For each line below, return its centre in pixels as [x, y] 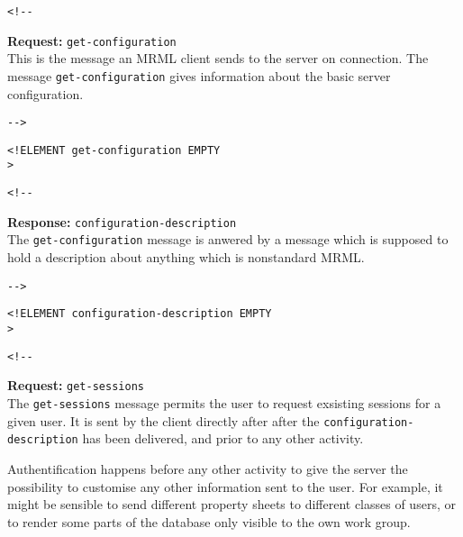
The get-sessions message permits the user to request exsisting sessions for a [224, 402]
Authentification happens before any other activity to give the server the [208, 468]
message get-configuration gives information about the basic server [199, 75]
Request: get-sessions [76, 385]
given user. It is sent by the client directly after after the [163, 420]
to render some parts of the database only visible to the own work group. [209, 521]
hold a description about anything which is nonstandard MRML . [186, 257]
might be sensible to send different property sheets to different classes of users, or [231, 504]
